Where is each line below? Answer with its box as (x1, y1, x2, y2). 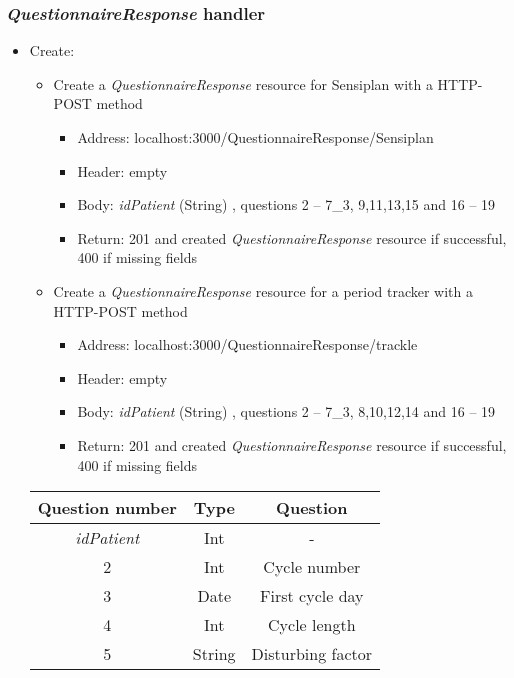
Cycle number (263, 555, 361, 579)
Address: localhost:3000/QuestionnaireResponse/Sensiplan (77, 127, 434, 147)
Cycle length (268, 613, 356, 637)
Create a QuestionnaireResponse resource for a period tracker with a (53, 280, 474, 301)
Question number (37, 496, 177, 520)
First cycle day (260, 584, 364, 608)
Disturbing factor (251, 642, 373, 666)
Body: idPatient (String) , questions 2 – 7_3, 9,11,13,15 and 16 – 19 (77, 194, 496, 215)
